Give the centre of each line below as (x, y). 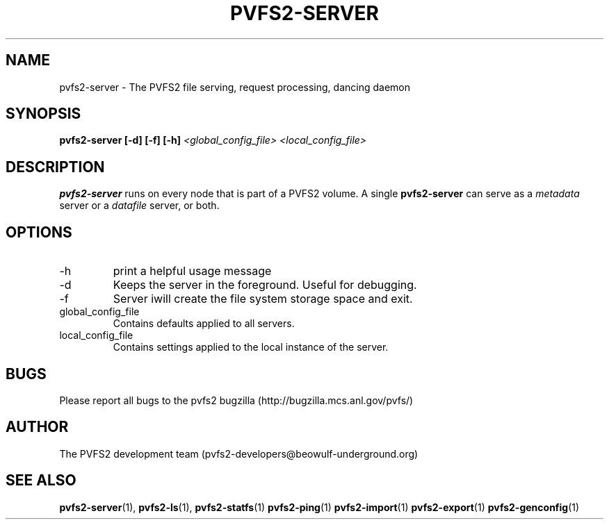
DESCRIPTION (55, 167)
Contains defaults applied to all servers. (204, 324)
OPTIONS (39, 232)
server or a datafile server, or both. (139, 206)
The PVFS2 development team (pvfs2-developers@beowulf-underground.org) (239, 453)
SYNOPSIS (43, 114)
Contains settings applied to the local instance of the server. (251, 347)
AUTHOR (37, 427)
